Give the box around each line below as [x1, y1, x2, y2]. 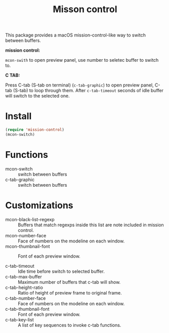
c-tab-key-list [5, 316, 34, 322]
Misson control [53, 4, 117, 15]
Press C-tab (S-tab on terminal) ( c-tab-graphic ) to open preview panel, [5, 82, 154, 88]
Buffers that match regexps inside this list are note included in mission [18, 222, 164, 228]
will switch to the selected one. [5, 93, 70, 99]
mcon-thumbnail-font [5, 243, 50, 249]
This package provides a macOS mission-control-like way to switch [5, 32, 146, 38]
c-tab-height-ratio [5, 284, 43, 290]
